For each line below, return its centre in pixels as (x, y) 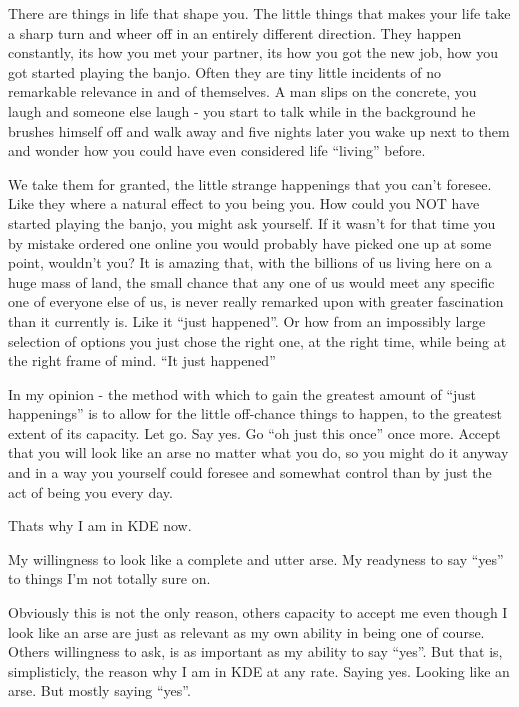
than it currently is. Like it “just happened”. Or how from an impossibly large (247, 320)
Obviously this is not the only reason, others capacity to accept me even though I (258, 612)
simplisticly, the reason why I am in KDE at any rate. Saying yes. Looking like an (259, 670)
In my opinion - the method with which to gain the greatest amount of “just (242, 393)
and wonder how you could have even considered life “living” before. (217, 150)
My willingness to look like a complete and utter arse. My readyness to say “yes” (256, 558)
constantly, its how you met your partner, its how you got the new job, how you (253, 52)
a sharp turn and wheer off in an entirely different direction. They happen (235, 32)
